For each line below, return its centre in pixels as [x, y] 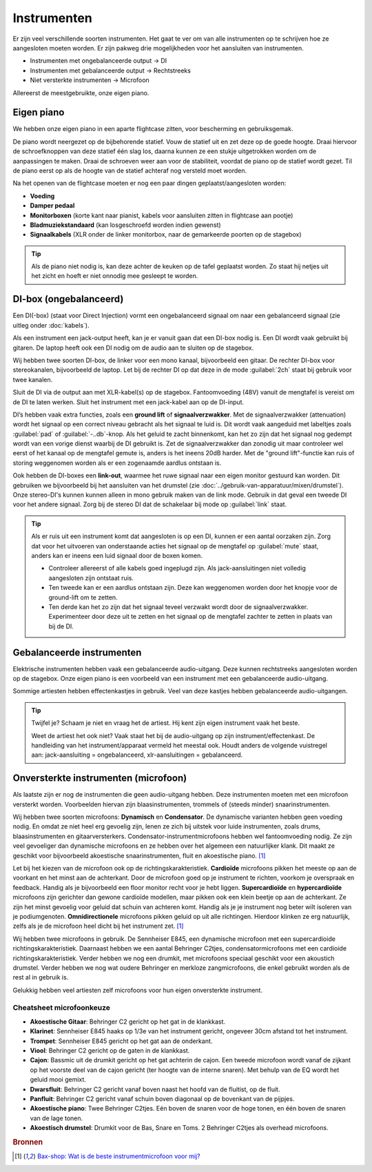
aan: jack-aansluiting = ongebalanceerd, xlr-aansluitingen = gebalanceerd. [137, 755]
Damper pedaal [52, 206]
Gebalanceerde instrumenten [77, 652]
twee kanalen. [33, 379]
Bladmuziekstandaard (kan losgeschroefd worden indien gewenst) [125, 225]
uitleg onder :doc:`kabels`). [51, 325]
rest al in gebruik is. [41, 977]
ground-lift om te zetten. [83, 597]
